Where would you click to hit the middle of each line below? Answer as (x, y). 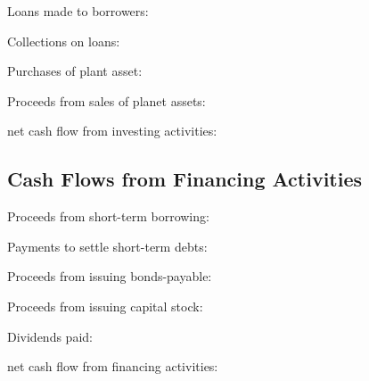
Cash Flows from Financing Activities (185, 179)
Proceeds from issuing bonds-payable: (110, 276)
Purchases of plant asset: (75, 71)
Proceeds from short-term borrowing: (108, 216)
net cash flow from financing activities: (113, 366)
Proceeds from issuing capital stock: (105, 306)
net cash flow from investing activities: (112, 131)
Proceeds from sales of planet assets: (107, 100)
